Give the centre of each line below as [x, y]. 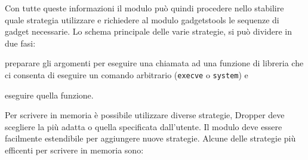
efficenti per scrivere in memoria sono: [74, 150]
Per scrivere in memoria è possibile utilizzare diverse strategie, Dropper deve [145, 115]
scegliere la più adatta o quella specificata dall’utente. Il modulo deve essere [144, 126]
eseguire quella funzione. [49, 95]
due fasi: [20, 43]
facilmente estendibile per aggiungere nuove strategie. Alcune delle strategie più [150, 138]
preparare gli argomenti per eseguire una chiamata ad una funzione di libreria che [154, 63]
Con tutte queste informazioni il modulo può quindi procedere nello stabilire [144, 8]
